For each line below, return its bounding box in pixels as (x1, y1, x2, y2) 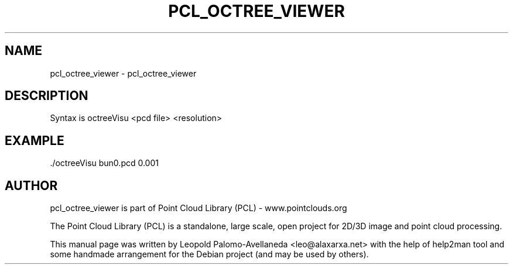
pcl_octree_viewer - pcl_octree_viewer (50, 68, 197, 78)
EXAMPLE (5, 133, 64, 148)
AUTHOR (5, 178, 58, 193)
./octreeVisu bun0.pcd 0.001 (50, 158, 159, 168)
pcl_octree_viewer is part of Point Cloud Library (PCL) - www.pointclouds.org (50, 203, 347, 213)
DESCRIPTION (5, 88, 88, 104)
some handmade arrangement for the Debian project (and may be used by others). (50, 249, 369, 260)
